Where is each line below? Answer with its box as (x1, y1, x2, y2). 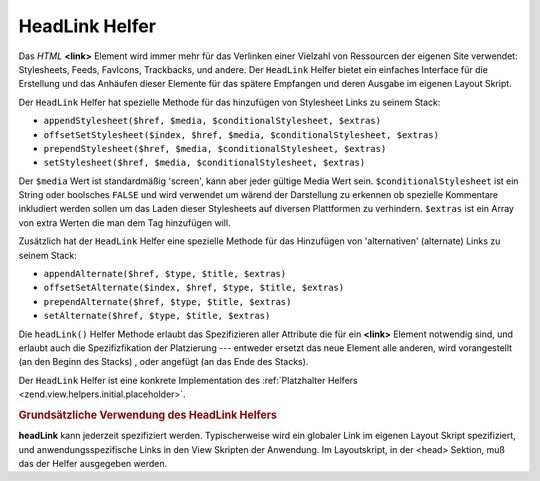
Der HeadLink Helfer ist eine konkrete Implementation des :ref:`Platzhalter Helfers (18, 374, 359, 386)
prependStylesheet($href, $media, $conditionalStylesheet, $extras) (43, 143, 387, 154)
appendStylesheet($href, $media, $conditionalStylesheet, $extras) (43, 115, 382, 127)
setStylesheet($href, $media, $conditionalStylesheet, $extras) (43, 157, 366, 169)
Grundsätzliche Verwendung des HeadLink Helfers (18, 408, 277, 422)
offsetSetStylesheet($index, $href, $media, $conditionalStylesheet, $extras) (43, 129, 440, 140)
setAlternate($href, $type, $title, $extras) (43, 310, 271, 322)
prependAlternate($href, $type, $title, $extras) (43, 296, 292, 307)
